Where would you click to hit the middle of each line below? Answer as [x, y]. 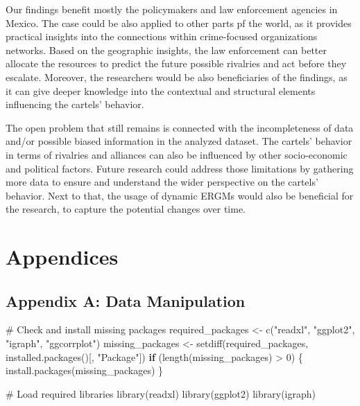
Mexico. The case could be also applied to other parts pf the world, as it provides [179, 23]
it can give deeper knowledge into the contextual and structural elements [161, 90]
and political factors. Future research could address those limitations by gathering [180, 168]
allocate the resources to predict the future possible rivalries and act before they [176, 63]
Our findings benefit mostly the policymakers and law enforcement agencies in [172, 9]
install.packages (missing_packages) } [85, 370]
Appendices [62, 257]
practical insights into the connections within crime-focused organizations [162, 36]
